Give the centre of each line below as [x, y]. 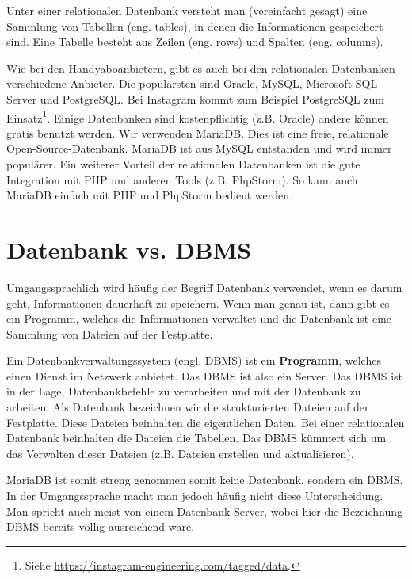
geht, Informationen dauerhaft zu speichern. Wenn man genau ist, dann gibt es [198, 303]
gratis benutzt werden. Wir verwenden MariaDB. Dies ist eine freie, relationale [198, 132]
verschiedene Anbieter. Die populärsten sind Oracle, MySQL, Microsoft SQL [192, 83]
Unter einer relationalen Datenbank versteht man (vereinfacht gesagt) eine [187, 10]
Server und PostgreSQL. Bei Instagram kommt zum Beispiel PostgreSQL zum [195, 98]
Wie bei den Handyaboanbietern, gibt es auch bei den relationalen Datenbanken [201, 68]
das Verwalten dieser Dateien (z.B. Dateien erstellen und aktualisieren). [180, 453]
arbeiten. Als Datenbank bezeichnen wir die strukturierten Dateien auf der [188, 407]
